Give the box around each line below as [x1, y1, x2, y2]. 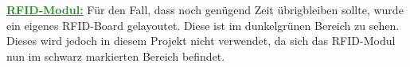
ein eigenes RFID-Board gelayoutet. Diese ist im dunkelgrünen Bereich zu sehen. [6, 17, 400, 33]
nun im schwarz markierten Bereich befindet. [6, 47, 225, 64]
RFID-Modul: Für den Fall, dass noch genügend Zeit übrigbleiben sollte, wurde [6, 2, 404, 17]
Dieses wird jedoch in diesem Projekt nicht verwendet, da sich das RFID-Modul [6, 32, 396, 49]
